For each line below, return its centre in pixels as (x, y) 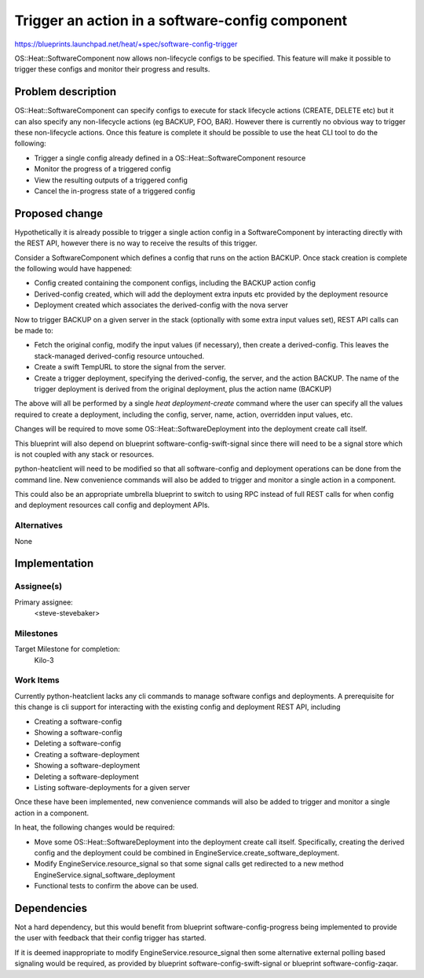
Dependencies (51, 908)
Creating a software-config (78, 721)
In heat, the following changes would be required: (95, 827)
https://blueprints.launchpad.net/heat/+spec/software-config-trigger (126, 44)
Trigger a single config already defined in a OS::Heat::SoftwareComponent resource (170, 158)
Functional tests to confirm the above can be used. (117, 886)
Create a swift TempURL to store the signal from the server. (130, 367)
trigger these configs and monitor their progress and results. (112, 69)
